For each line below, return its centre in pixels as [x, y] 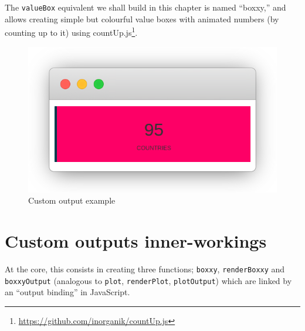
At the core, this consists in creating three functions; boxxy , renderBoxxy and [145, 269]
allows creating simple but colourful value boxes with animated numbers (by [142, 18]
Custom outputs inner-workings [136, 241]
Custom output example [72, 200]
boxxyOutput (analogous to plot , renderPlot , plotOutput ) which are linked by [148, 280]
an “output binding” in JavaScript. [67, 292]
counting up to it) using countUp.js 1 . [71, 31]
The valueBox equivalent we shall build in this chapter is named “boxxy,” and [145, 7]
